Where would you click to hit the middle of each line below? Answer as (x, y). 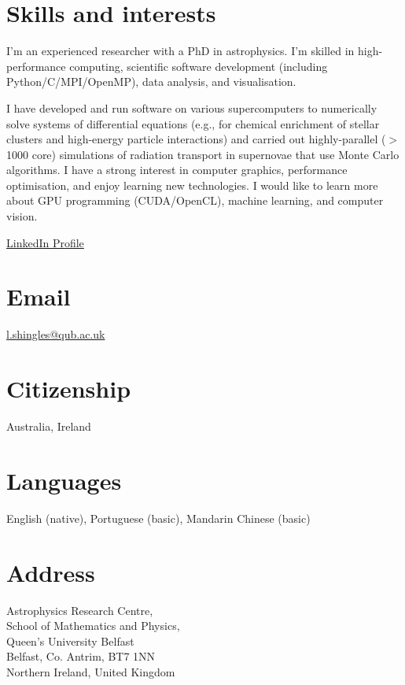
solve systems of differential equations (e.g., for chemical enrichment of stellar (193, 123)
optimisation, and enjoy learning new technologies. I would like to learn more (192, 185)
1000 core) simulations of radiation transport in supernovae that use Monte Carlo (203, 154)
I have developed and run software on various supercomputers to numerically (192, 107)
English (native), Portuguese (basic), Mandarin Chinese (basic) (158, 518)
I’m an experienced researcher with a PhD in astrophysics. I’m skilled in (180, 51)
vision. (22, 216)
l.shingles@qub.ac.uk (56, 334)
